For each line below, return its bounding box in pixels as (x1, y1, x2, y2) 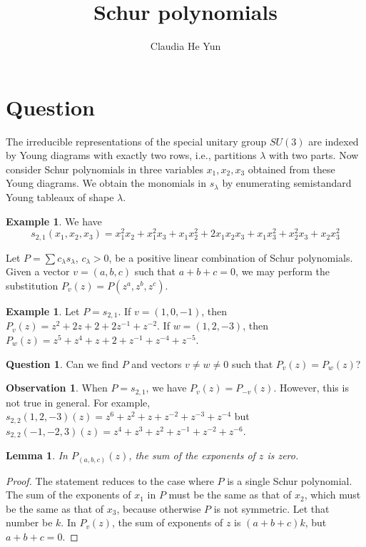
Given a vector (6, 264, 70, 279)
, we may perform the (235, 264, 330, 279)
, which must (304, 487, 361, 502)
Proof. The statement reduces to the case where (6, 473, 214, 488)
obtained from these (248, 161, 335, 176)
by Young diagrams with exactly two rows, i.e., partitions (6, 148, 257, 163)
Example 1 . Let (6, 303, 80, 318)
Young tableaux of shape (6, 190, 114, 205)
